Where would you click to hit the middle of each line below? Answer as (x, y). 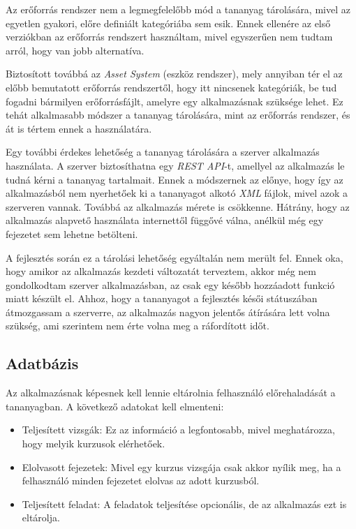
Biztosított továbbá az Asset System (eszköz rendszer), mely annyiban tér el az (174, 74)
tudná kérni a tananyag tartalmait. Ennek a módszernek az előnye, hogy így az (175, 179)
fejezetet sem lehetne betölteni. (72, 233)
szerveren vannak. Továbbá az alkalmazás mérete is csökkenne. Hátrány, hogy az (178, 206)
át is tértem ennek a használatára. (79, 128)
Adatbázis (42, 363)
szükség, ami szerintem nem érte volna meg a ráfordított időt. (138, 326)
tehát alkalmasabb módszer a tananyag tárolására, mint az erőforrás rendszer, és (178, 115)
